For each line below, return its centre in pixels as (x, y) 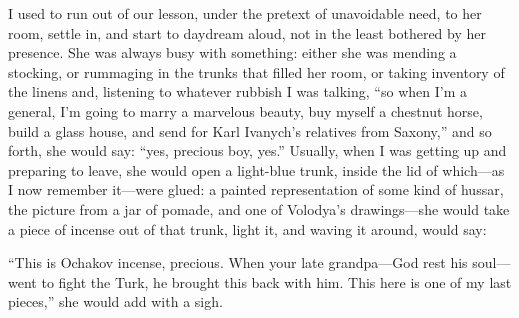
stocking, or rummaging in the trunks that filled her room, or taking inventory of (256, 71)
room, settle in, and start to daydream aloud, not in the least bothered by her (247, 32)
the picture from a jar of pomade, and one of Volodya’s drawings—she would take (259, 208)
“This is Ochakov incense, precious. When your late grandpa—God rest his (238, 262)
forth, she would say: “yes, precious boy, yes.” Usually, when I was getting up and (257, 150)
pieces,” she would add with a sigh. (115, 301)
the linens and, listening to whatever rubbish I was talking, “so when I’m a (237, 91)
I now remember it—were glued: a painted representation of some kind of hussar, (256, 189)
